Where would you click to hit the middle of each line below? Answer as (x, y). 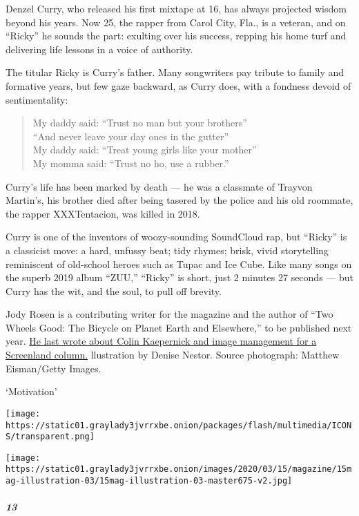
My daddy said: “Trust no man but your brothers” (140, 123)
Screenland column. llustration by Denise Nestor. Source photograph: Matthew (173, 355)
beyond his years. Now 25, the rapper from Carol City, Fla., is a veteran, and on (176, 22)
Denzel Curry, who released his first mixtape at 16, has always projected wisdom (176, 8)
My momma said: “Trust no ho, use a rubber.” (131, 163)
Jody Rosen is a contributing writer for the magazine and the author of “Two (169, 314)
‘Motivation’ (31, 391)
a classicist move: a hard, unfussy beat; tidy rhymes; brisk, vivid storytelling (167, 250)
